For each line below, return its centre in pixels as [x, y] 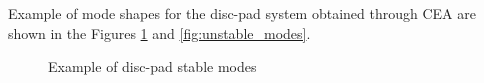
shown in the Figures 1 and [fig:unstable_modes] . [159, 32]
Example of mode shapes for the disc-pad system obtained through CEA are [242, 13]
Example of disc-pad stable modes [152, 66]
